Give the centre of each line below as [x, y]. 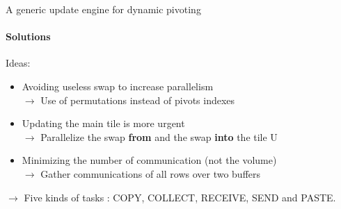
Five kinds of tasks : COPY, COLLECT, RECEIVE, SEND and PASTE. [180, 197]
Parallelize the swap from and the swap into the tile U [159, 136]
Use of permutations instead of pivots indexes [138, 100]
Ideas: [18, 63]
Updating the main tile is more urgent [103, 123]
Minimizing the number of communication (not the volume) [149, 160]
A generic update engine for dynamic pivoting [103, 9]
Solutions [28, 36]
